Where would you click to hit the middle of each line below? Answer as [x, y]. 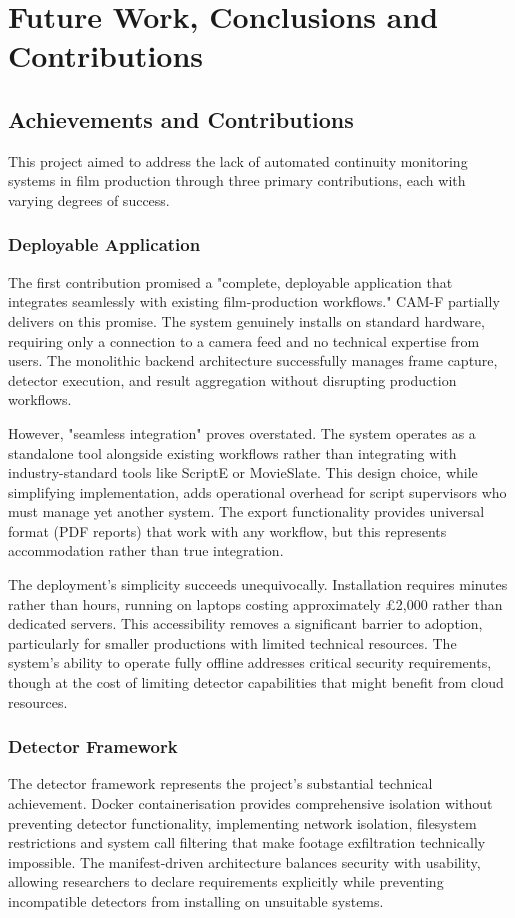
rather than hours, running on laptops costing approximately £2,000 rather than [255, 603]
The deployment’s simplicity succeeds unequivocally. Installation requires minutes [258, 584]
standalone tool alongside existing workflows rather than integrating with [232, 452]
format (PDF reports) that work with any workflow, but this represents [227, 530]
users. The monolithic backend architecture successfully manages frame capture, [253, 360]
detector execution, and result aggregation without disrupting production [232, 379]
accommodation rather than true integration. [146, 550]
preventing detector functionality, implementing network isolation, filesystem [242, 822]
